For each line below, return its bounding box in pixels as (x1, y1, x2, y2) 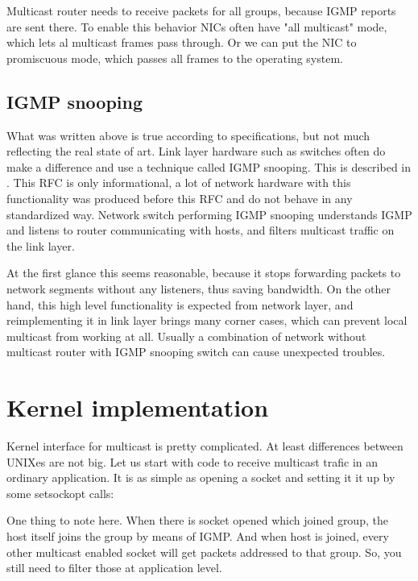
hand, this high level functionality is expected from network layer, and (6, 296, 354, 313)
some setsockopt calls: (6, 484, 114, 501)
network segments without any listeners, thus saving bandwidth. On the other (6, 280, 391, 297)
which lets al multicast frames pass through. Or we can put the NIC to (6, 34, 357, 51)
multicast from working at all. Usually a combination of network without (6, 327, 366, 344)
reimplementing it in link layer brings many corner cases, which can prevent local (6, 312, 408, 329)
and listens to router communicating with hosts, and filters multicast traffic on (6, 222, 395, 239)
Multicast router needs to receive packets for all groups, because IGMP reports (6, 2, 396, 19)
